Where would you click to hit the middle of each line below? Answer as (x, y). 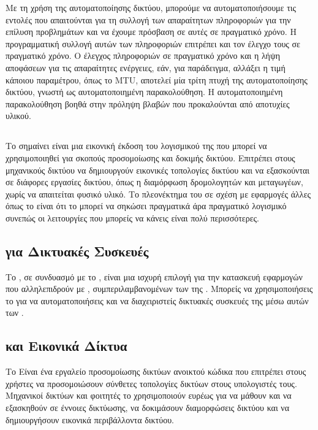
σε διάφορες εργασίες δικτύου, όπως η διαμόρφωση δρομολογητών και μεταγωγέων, (154, 182)
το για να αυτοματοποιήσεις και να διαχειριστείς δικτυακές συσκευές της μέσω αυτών (157, 300)
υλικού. (18, 116)
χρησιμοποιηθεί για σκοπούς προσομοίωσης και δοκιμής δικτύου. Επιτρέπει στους (150, 157)
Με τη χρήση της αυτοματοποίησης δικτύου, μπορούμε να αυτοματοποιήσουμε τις (151, 7)
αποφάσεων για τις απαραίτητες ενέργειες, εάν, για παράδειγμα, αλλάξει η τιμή (146, 67)
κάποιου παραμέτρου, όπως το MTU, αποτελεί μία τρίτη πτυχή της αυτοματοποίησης (157, 79)
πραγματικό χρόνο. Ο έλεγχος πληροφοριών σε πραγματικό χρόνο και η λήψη (143, 56)
